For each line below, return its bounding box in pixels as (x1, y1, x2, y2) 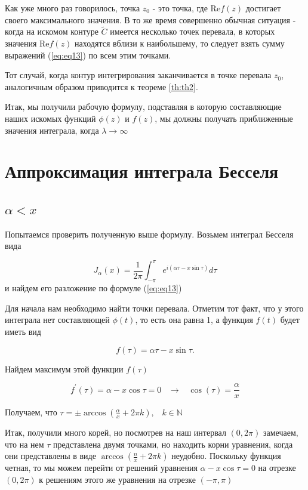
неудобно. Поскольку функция (171, 449, 281, 462)
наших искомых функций (5, 112, 96, 124)
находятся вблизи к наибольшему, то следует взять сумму (75, 37, 285, 49)
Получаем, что (5, 406, 57, 418)
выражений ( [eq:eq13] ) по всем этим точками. (5, 48, 171, 61)
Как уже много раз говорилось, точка (5, 2, 140, 14)
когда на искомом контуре (5, 25, 98, 38)
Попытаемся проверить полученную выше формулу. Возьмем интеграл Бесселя (5, 227, 294, 240)
